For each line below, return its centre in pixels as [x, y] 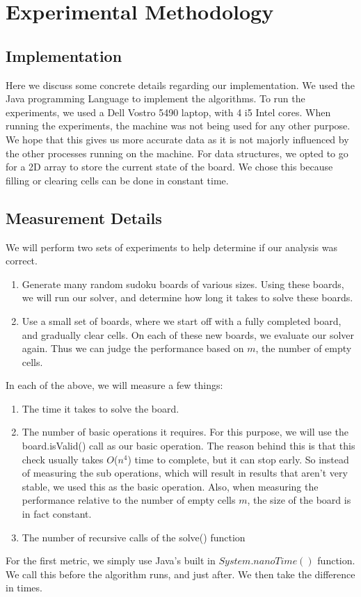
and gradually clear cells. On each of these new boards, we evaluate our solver [188, 334]
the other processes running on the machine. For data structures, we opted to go [177, 153]
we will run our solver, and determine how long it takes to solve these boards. [187, 297]
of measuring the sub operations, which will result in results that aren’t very [185, 473]
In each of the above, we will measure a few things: [114, 385]
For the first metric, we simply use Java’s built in [111, 560]
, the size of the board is [299, 500]
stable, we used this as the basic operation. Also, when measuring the [170, 486]
